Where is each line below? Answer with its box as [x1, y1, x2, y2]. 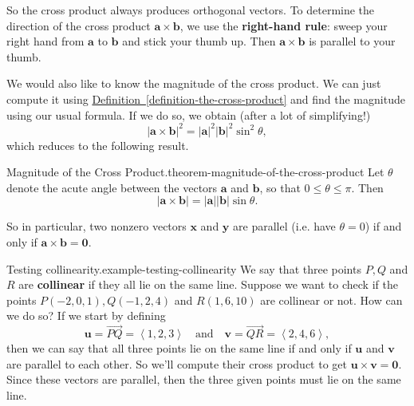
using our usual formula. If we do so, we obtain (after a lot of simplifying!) [6, 106, 371, 123]
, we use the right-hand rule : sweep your [179, 17, 388, 34]
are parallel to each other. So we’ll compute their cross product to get [6, 355, 347, 372]
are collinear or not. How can [260, 291, 403, 308]
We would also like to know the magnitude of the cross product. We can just [6, 75, 381, 92]
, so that [259, 179, 301, 195]
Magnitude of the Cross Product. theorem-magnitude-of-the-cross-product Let [6, 164, 384, 180]
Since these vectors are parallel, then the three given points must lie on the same [6, 371, 401, 388]
